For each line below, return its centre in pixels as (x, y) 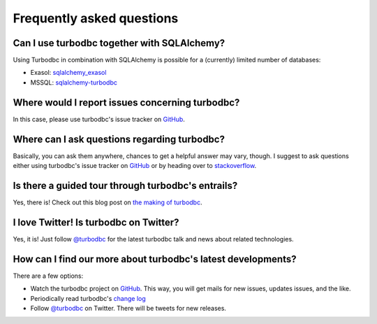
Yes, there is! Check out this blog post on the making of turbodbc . (108, 202)
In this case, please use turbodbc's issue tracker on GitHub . (99, 119)
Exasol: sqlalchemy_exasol (68, 73)
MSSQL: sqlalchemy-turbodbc (74, 82)
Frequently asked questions (96, 18)
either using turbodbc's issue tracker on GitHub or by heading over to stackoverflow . (135, 166)
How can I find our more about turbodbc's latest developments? (155, 259)
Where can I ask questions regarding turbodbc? (119, 139)
